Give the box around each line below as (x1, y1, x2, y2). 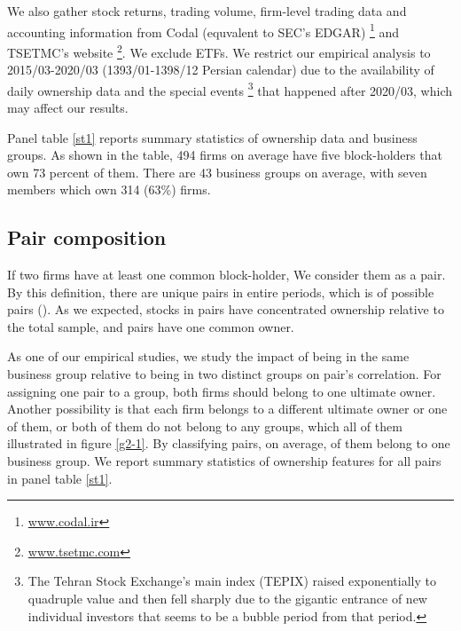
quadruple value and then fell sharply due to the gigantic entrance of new (27, 589, 427, 608)
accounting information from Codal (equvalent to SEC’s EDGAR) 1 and (7, 20, 400, 41)
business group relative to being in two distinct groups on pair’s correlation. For (7, 365, 441, 383)
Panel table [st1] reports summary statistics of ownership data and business (7, 128, 418, 146)
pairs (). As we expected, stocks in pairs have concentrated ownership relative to (7, 300, 444, 319)
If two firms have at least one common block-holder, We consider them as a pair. (7, 265, 446, 284)
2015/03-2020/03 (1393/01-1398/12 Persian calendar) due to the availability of (7, 60, 434, 79)
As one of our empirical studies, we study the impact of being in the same (7, 347, 410, 366)
